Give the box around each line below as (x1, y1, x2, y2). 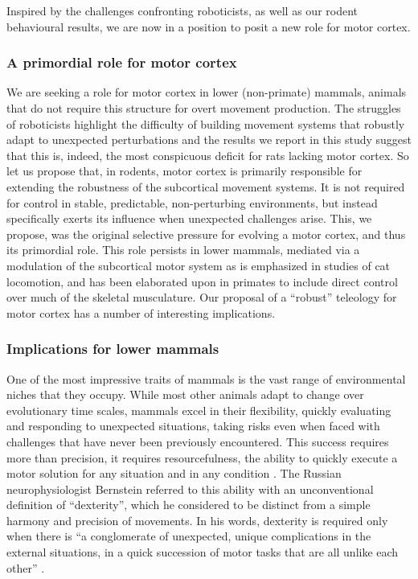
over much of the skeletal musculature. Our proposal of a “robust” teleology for (6, 289, 397, 306)
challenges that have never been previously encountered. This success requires (6, 433, 389, 450)
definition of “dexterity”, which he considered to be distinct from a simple (6, 496, 371, 513)
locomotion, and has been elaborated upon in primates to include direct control (6, 273, 398, 289)
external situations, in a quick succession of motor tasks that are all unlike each (6, 544, 399, 561)
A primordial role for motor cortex (6, 52, 237, 72)
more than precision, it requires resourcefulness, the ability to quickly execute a (6, 449, 398, 466)
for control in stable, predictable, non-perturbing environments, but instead (6, 194, 378, 211)
